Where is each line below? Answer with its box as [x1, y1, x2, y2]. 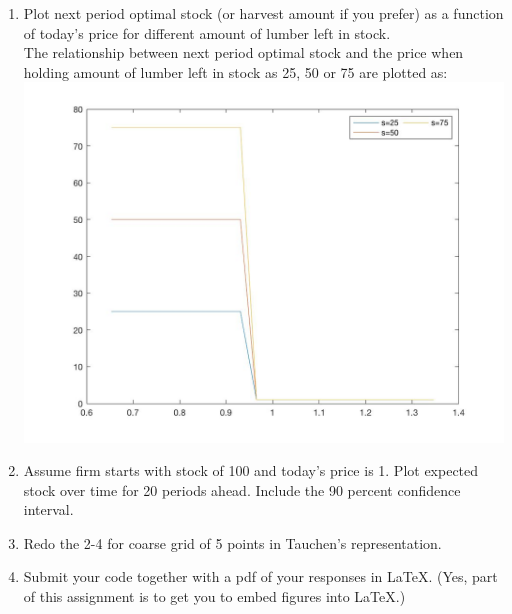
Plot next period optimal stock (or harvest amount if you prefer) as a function [23, 3, 504, 23]
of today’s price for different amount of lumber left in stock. [23, 22, 391, 43]
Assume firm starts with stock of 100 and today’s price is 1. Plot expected [23, 460, 479, 481]
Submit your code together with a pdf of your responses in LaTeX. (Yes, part [23, 566, 498, 587]
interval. [23, 499, 74, 520]
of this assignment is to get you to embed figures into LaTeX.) [23, 586, 406, 607]
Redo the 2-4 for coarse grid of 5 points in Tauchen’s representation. [23, 532, 442, 553]
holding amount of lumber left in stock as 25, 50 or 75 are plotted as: [23, 61, 448, 82]
